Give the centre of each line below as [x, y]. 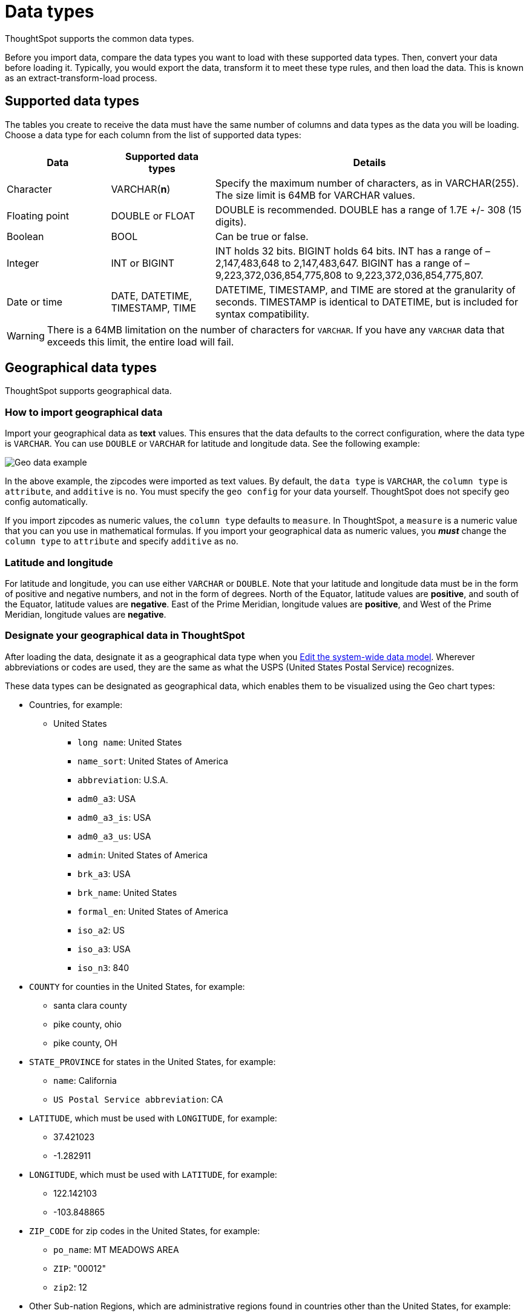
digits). [231, 222]
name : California [85, 1080]
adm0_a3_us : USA [114, 836]
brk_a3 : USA [104, 873]
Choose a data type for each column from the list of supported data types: [153, 135]
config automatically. [46, 502]
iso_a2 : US [101, 930]
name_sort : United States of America [153, 761]
